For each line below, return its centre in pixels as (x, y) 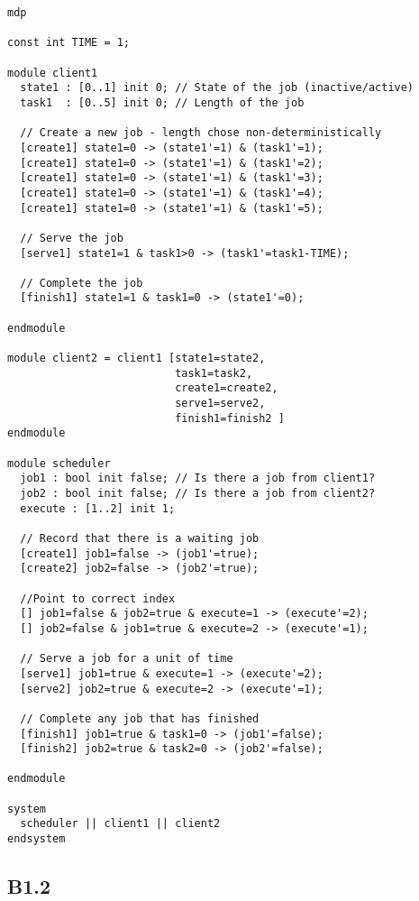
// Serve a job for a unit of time (127, 659)
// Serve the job (72, 238)
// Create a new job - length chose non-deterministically (201, 133)
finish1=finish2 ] (230, 418)
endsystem (36, 839)
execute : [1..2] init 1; (98, 508)
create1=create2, (227, 388)
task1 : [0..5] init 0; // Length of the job (162, 102)
